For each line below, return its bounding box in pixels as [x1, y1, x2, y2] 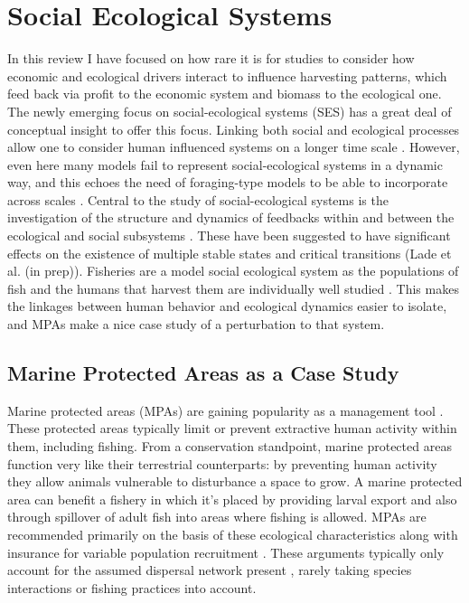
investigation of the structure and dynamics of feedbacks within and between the [7, 208, 455, 227]
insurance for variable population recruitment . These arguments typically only [7, 542, 445, 561]
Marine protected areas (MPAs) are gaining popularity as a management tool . [7, 400, 444, 419]
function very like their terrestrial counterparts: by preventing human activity [7, 454, 437, 473]
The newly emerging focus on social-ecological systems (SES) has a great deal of [7, 101, 452, 120]
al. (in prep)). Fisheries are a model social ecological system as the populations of [7, 261, 459, 280]
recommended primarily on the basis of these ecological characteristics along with [7, 524, 458, 543]
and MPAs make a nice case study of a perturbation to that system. [7, 315, 385, 334]
